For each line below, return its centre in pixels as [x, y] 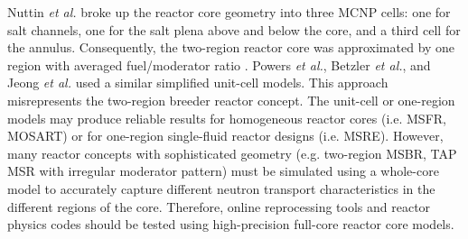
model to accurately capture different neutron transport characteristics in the [221, 188]
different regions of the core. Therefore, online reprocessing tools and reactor [219, 206]
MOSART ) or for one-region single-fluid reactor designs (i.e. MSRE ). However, [225, 136]
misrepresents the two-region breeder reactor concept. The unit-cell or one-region [231, 100]
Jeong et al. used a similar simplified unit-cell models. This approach [198, 83]
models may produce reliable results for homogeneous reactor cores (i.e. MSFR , [227, 118]
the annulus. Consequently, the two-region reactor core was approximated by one [231, 47]
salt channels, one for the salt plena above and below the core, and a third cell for [234, 29]
